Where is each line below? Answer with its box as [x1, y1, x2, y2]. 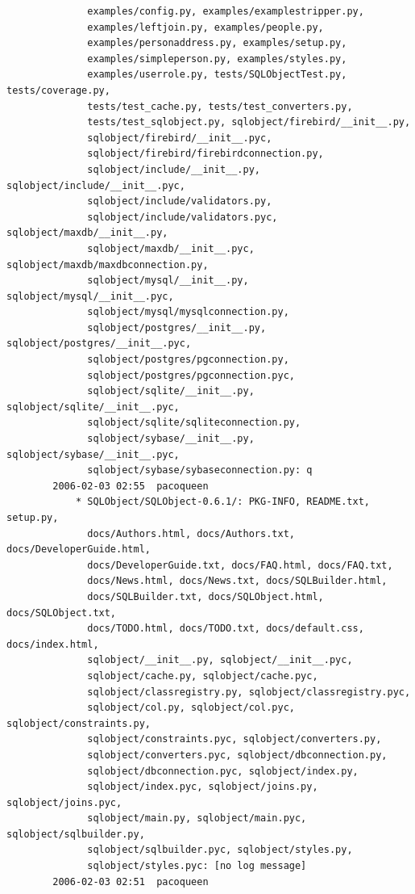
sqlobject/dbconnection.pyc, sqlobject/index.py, [87, 765, 359, 777]
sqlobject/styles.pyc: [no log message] [87, 860, 307, 872]
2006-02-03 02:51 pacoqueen [52, 875, 209, 888]
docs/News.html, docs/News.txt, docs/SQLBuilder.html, [87, 575, 388, 587]
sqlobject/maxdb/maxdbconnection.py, [6, 258, 209, 271]
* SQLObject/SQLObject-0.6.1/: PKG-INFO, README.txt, [75, 496, 371, 508]
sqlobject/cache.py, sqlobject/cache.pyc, [87, 669, 318, 682]
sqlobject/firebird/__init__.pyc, [87, 132, 272, 144]
